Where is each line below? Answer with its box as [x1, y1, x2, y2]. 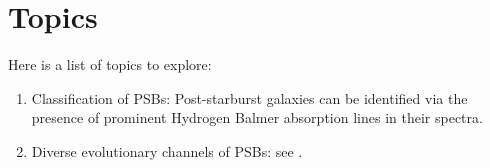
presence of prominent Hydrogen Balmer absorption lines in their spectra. [31, 107, 483, 128]
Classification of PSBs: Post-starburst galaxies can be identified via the [31, 87, 468, 108]
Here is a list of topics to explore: [8, 54, 212, 75]
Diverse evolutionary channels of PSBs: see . [31, 140, 303, 161]
